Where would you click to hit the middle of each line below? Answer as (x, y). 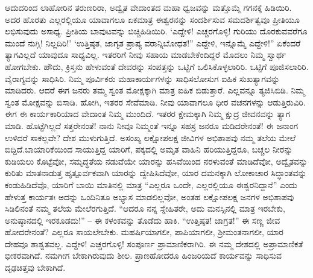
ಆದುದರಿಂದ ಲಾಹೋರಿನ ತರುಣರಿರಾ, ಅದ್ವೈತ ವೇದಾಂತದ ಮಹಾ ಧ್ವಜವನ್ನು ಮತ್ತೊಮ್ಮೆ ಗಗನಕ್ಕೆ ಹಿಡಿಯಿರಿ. (148, 7)
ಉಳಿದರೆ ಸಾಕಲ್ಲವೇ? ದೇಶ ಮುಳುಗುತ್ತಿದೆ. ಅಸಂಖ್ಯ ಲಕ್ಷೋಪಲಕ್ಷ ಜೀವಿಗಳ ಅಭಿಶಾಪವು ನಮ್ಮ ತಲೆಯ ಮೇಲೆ (150, 137)
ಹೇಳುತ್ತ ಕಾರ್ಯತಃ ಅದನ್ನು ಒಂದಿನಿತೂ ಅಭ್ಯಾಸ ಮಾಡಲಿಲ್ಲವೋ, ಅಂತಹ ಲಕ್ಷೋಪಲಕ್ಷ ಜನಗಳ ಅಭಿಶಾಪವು (150, 196)
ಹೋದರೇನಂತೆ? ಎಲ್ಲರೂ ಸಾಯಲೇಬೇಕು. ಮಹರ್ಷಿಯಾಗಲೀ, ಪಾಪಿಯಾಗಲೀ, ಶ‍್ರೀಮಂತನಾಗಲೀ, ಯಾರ (144, 232)
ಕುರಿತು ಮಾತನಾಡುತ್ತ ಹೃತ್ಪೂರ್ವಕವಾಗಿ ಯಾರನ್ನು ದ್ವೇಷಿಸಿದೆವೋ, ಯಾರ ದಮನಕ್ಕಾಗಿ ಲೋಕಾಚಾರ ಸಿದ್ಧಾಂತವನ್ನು (156, 173)
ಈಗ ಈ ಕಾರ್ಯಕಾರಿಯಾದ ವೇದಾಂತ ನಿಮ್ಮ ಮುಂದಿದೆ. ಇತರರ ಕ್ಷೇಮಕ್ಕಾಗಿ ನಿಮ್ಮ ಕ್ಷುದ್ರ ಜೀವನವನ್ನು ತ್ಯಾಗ (148, 114)
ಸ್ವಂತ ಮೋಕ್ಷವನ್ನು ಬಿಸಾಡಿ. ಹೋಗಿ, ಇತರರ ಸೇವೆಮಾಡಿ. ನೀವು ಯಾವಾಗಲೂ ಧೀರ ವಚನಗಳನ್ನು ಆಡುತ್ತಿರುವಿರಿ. (155, 102)
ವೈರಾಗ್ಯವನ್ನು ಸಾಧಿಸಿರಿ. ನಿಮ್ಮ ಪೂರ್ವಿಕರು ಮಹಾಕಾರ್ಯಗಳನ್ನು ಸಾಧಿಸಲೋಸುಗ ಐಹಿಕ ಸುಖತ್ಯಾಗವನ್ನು (142, 78)
